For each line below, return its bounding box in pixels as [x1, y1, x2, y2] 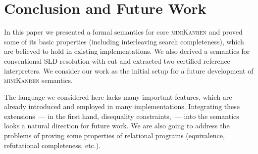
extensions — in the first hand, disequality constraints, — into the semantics [4, 111, 239, 121]
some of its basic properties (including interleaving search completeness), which [4, 36, 244, 46]
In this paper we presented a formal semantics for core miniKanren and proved [4, 27, 243, 37]
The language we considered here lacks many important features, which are [4, 91, 232, 102]
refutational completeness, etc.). [4, 140, 101, 150]
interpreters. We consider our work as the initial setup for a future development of [4, 65, 254, 76]
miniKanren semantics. [4, 75, 73, 85]
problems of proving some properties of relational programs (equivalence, [4, 130, 225, 141]
